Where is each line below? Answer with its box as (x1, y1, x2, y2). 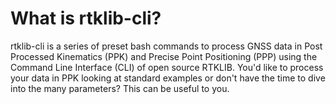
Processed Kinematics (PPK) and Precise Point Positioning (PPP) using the (10, 50, 318, 62)
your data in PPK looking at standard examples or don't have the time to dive (10, 72, 326, 84)
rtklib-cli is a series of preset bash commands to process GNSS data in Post (10, 40, 323, 52)
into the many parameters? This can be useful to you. (10, 82, 230, 94)
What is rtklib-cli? (10, 7, 162, 30)
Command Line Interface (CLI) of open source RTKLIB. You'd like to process (10, 61, 324, 73)
